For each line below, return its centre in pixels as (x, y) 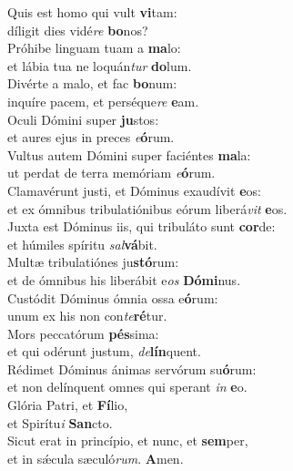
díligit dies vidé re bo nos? (78, 30)
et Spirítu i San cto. (60, 422)
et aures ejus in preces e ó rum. (91, 137)
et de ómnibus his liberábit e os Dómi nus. (124, 279)
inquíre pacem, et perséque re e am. (103, 101)
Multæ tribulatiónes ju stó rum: (93, 262)
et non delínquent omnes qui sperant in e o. (127, 387)
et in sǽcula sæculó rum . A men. (96, 458)
